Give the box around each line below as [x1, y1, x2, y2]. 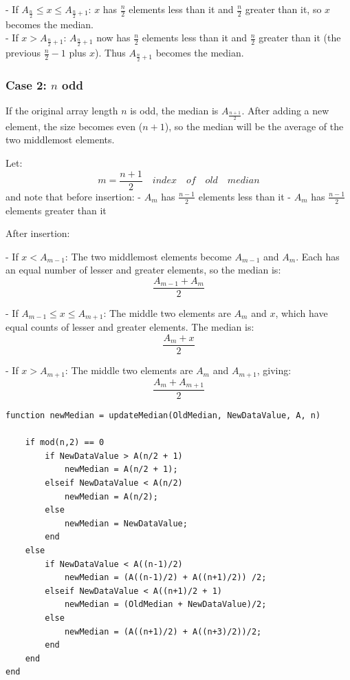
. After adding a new [241, 103, 329, 118]
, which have [275, 305, 328, 320]
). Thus [95, 45, 126, 60]
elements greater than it [6, 203, 107, 217]
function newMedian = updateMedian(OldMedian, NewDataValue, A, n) [6, 411, 321, 421]
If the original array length [6, 103, 118, 118]
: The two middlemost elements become [65, 249, 232, 263]
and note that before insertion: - [6, 189, 141, 203]
